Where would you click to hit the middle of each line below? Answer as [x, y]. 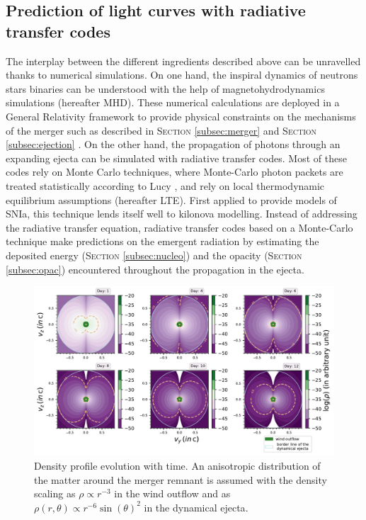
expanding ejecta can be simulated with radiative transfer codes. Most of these [176, 158]
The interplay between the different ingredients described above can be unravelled [183, 61]
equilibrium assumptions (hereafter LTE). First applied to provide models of [171, 199]
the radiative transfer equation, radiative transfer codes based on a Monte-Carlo [179, 227]
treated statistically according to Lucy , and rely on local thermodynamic [165, 185]
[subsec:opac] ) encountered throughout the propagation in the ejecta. [155, 269]
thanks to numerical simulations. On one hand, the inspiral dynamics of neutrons [182, 75]
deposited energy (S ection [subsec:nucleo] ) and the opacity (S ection [154, 255]
